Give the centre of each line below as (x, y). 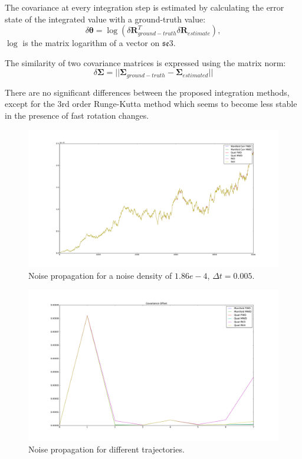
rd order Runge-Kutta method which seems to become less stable (179, 104)
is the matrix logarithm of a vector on (91, 43)
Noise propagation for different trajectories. (106, 449)
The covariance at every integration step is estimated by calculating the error (145, 7)
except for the (30, 104)
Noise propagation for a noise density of (100, 275)
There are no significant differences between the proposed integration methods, (147, 92)
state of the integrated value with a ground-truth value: (105, 19)
